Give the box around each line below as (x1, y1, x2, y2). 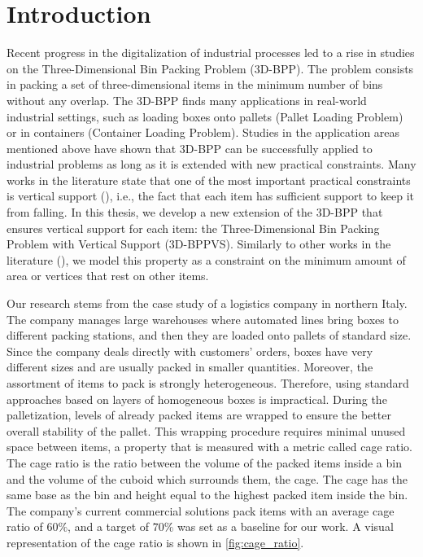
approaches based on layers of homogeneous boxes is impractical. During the (7, 390, 387, 407)
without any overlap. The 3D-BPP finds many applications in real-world (7, 91, 367, 108)
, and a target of (68, 518, 150, 535)
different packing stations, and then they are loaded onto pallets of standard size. (7, 327, 412, 344)
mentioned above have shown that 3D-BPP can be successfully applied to (7, 139, 373, 156)
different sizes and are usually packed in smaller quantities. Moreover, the (7, 358, 373, 375)
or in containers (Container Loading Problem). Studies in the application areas (7, 124, 400, 141)
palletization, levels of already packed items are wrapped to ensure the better (7, 406, 391, 423)
